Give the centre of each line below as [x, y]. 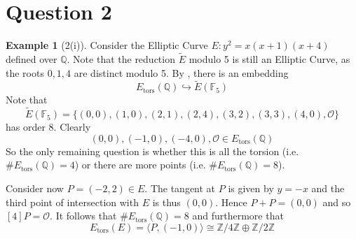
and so [337, 202]
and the [328, 188]
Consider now [35, 188]
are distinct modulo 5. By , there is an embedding [181, 72]
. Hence [231, 202]
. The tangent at [180, 188]
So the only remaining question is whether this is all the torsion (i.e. [152, 151]
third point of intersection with [72, 202]
